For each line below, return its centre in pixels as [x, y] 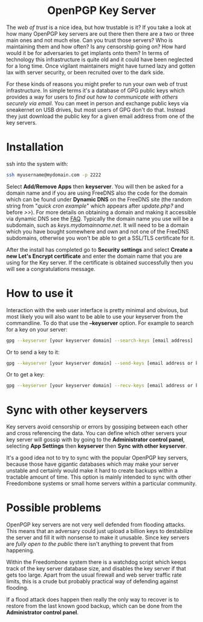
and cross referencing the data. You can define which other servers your [97, 433]
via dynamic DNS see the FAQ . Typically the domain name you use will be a [100, 218]
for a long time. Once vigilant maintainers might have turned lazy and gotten [101, 66]
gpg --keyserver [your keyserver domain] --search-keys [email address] [100, 340]
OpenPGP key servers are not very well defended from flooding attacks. [96, 525]
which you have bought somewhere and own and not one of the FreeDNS [98, 231]
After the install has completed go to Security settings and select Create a [99, 249]
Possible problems [54, 508]
